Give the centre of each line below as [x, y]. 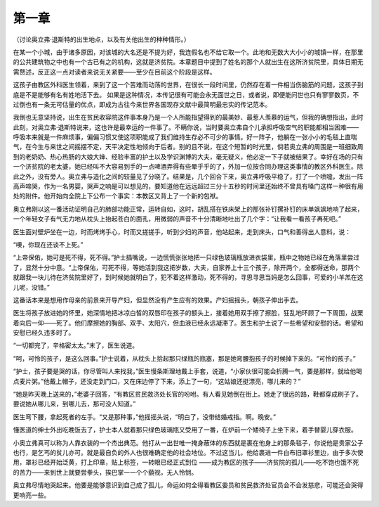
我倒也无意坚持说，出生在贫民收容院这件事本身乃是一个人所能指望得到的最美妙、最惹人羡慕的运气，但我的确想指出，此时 [188, 117]
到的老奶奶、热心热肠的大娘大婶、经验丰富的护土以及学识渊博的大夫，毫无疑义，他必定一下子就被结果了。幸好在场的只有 [188, 156]
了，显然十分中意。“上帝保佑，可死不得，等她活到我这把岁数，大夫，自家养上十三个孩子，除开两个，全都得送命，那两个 [187, 267]
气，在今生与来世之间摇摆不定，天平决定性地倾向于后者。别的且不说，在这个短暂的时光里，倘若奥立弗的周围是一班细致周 [188, 147]
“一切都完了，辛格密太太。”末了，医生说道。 [76, 345]
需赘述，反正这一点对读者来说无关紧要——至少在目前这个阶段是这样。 [114, 72]
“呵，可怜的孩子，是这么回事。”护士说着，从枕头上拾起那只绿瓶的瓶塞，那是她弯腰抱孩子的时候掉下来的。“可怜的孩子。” [184, 358]
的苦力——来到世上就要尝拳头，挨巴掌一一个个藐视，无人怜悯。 [105, 472]
